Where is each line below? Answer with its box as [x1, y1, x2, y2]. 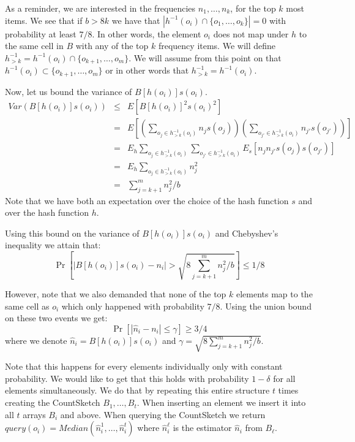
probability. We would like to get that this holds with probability [5, 372, 249, 384]
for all [273, 372, 296, 384]
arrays [23, 408, 46, 421]
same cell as [5, 299, 50, 312]
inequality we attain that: [5, 238, 101, 251]
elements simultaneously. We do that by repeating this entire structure [5, 384, 270, 397]
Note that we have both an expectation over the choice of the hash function [5, 194, 289, 207]
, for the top [230, 2, 276, 14]
